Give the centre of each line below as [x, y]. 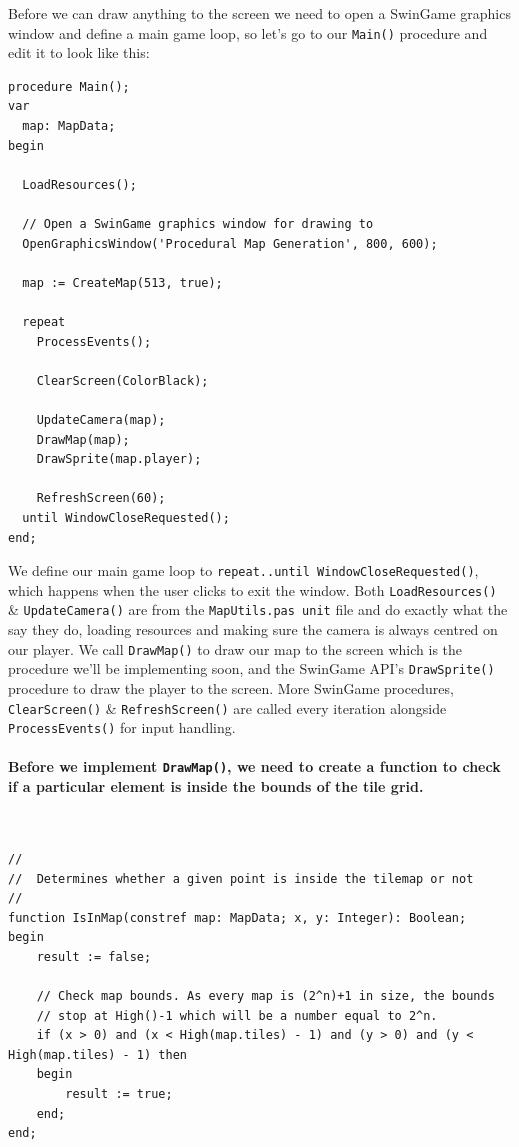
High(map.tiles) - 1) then [97, 1054]
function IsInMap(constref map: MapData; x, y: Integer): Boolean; [237, 917]
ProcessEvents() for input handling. [122, 727]
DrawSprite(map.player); [119, 459]
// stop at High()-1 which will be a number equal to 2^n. [237, 1015]
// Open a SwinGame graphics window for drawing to [198, 224]
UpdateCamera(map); [101, 419]
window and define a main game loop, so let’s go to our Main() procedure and [248, 32]
